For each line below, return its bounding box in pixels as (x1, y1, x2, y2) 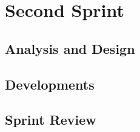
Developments (5, 74, 95, 93)
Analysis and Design (5, 39, 135, 58)
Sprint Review (5, 110, 96, 129)
